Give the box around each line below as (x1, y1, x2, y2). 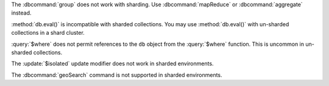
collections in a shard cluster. (11, 29, 85, 37)
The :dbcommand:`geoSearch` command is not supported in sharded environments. (11, 71, 222, 79)
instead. (11, 9, 32, 16)
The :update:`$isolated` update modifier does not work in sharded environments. (11, 60, 214, 67)
